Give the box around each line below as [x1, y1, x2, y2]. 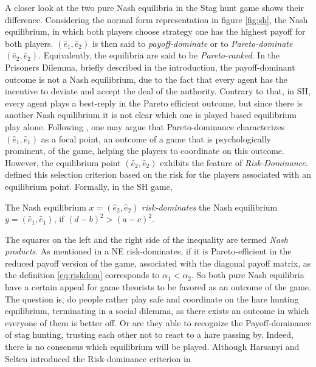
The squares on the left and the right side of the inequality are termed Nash [5, 232, 288, 245]
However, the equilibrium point [5, 156, 121, 169]
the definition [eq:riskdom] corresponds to [5, 268, 160, 281]
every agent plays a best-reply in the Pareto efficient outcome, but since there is [5, 96, 303, 109]
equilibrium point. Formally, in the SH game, [5, 180, 173, 192]
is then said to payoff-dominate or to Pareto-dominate [92, 37, 293, 49]
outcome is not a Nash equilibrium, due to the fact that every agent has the [5, 72, 288, 85]
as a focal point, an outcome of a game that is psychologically [41, 132, 272, 145]
